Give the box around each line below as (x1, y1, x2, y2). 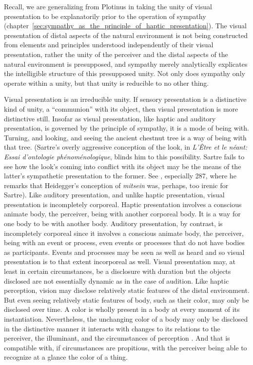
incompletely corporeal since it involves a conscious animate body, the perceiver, (4, 228, 244, 238)
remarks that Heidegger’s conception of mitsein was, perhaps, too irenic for (4, 180, 229, 190)
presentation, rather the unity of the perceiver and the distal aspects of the (4, 49, 228, 59)
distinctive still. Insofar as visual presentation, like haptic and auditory (4, 113, 216, 123)
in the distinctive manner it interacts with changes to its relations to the (4, 323, 220, 333)
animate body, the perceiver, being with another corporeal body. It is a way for (4, 209, 241, 219)
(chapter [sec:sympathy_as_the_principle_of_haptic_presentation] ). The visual (4, 20, 247, 31)
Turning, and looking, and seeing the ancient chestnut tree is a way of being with (4, 132, 247, 142)
